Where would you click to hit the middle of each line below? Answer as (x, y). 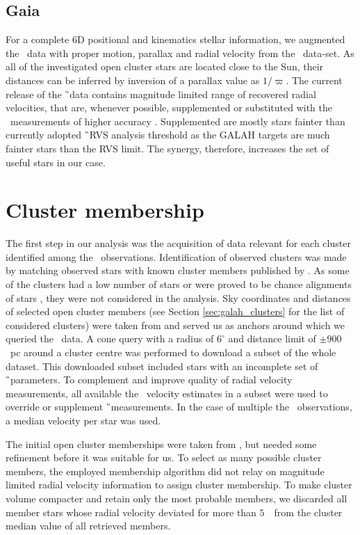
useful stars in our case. (56, 162)
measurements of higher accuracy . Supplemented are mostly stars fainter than (178, 121)
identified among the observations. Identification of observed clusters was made (176, 256)
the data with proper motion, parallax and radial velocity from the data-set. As (180, 53)
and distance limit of (272, 338)
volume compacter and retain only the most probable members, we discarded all (177, 498)
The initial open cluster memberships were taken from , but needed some (161, 444)
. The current (314, 80)
